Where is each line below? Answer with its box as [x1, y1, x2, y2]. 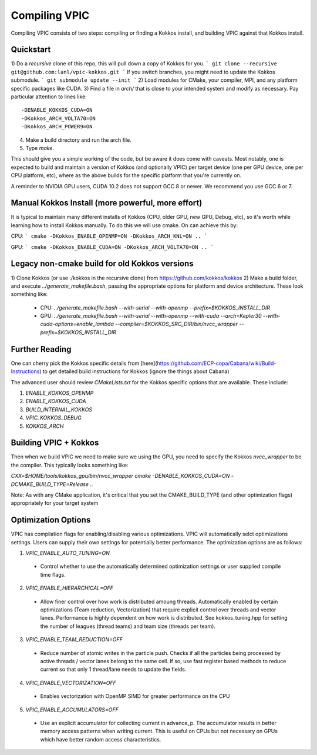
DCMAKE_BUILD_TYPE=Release [11, 480, 89, 488]
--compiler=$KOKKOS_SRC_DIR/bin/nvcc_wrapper [114, 321, 238, 328]
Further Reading [11, 344, 72, 354]
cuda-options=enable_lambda [40, 321, 114, 328]
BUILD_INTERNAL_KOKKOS [25, 406, 93, 413]
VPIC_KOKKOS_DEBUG [25, 414, 82, 421]
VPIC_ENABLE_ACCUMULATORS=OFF [25, 706, 119, 713]
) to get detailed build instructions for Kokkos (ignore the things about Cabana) [39, 368, 230, 375]
